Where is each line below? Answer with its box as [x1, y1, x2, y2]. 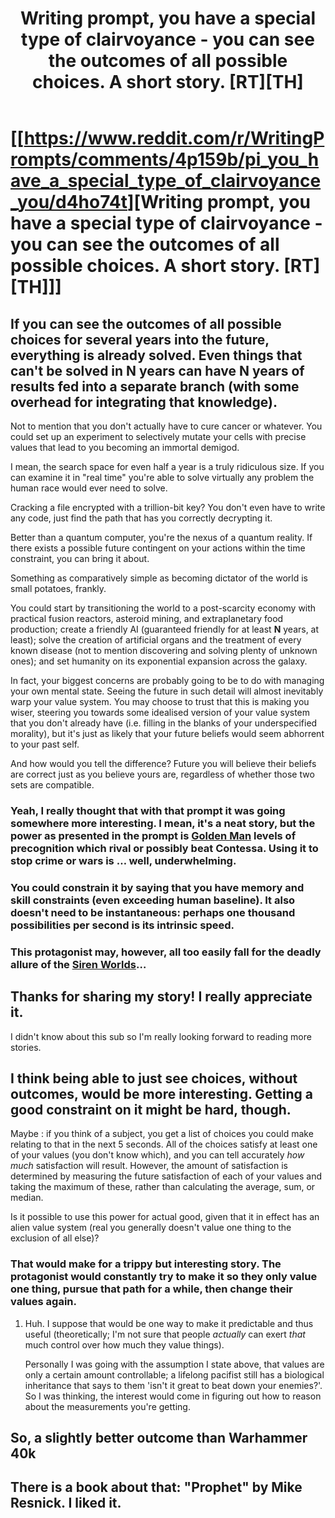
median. [10, 1192, 44, 1204]
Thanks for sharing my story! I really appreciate [10, 988, 313, 1006]
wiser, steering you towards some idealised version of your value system [10, 707, 311, 718]
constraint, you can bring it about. [10, 553, 150, 564]
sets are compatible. [10, 779, 95, 791]
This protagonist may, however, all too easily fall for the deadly [10, 945, 322, 959]
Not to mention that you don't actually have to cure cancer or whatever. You [10, 420, 323, 432]
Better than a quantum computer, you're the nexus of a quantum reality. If [10, 532, 313, 543]
